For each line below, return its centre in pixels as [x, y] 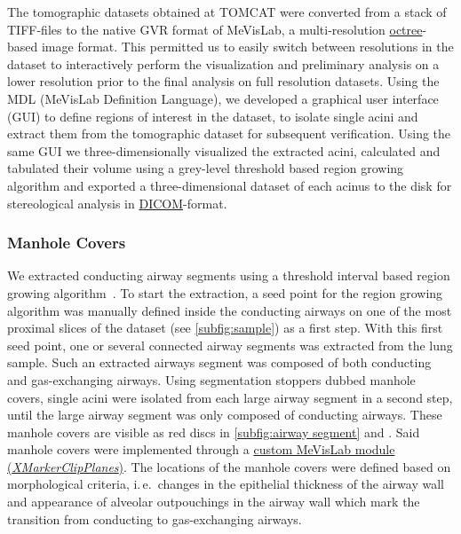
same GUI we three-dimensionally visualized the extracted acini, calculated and [224, 150]
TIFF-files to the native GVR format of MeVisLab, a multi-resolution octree [215, 29]
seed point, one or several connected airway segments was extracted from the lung [230, 345]
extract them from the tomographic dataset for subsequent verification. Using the [229, 133]
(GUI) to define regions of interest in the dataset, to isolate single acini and [213, 116]
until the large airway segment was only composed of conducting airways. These [225, 415]
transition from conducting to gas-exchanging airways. [155, 518]
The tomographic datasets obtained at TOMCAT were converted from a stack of [227, 12]
